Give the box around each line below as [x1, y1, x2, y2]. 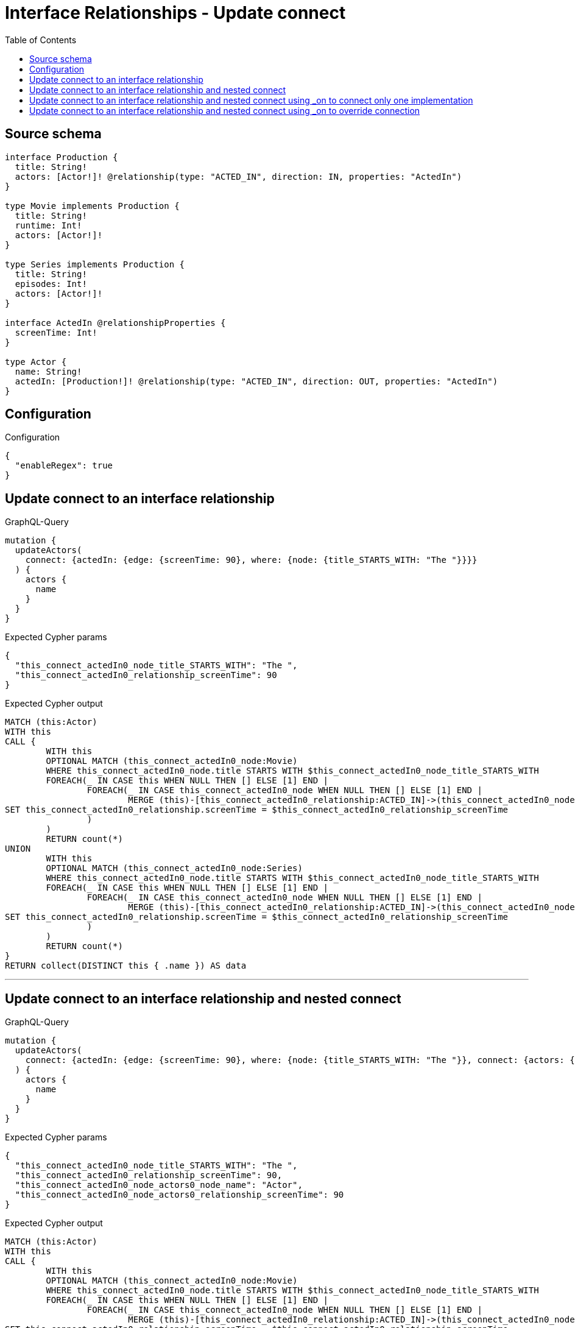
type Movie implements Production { [5, 200, 180, 211]
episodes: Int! [15, 278, 87, 289]
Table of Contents [5, 34, 77, 45]
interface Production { [5, 152, 118, 162]
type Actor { [5, 356, 67, 367]
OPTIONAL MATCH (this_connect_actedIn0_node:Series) [46, 863, 303, 874]
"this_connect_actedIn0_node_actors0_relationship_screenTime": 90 [15, 1190, 344, 1200]
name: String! [15, 366, 82, 376]
